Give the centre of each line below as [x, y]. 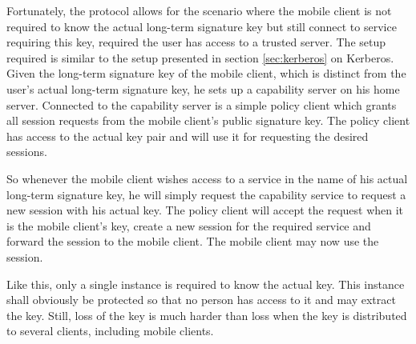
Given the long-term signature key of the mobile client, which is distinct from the [206, 73]
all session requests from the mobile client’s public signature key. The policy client [208, 120]
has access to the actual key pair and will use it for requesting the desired [188, 136]
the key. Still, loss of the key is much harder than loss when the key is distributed [207, 315]
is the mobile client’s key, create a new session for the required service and [189, 225]
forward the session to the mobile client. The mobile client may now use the [193, 241]
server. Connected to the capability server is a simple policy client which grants [202, 104]
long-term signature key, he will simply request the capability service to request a [206, 194]
